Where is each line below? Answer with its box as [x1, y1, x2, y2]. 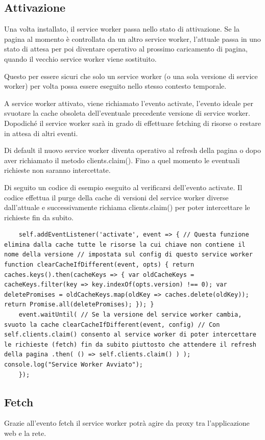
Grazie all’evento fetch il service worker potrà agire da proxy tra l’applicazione [4, 418, 250, 428]
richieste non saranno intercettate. [4, 165, 111, 175]
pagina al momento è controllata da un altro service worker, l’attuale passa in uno [4, 33, 261, 44]
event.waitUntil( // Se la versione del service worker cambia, [18, 311, 242, 319]
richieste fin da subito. [4, 212, 74, 222]
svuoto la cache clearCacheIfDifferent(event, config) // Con [4, 321, 220, 328]
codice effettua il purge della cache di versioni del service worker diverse [4, 192, 229, 202]
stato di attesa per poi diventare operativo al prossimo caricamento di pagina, [4, 43, 248, 54]
